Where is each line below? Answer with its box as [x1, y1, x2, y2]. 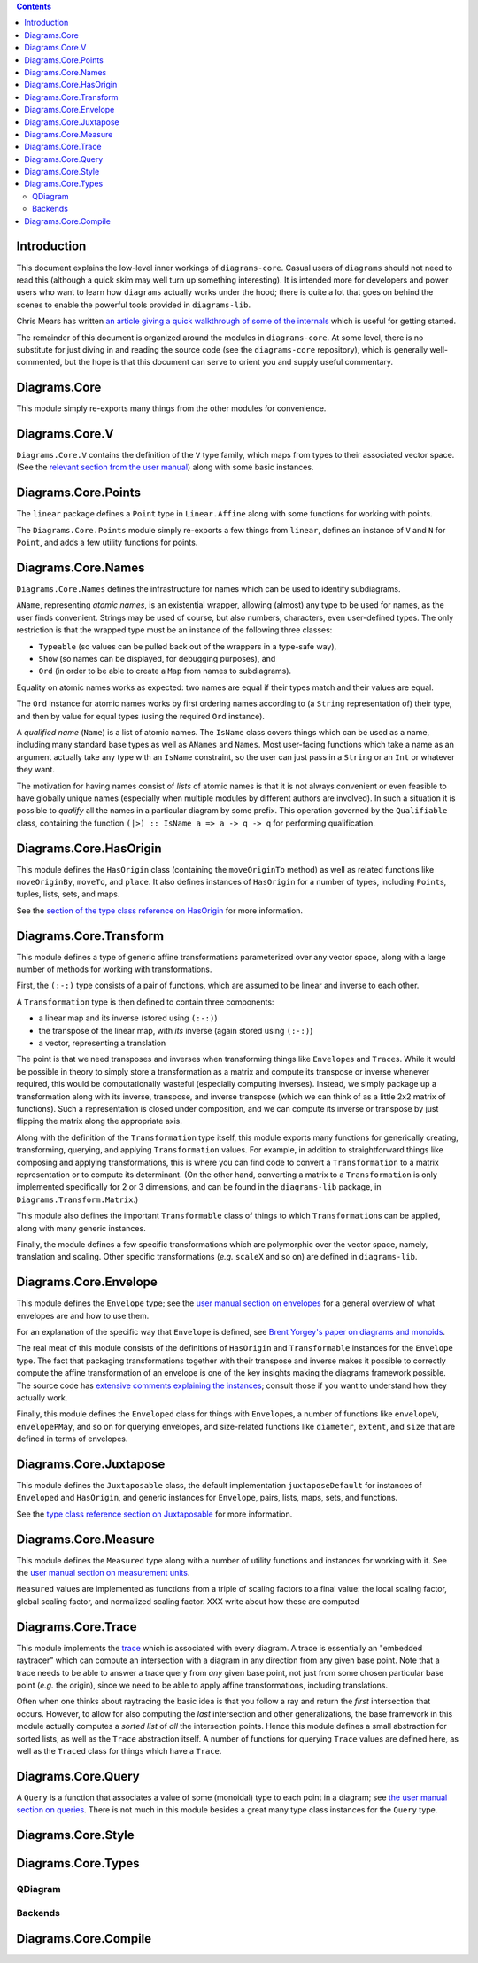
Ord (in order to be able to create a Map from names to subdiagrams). [38, 665, 292, 677]
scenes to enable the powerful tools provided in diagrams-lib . [16, 299, 251, 310]
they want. [16, 764, 55, 775]
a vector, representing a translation [38, 1037, 166, 1049]
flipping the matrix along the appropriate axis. [16, 1116, 183, 1127]
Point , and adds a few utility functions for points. [16, 537, 198, 548]
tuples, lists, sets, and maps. [16, 888, 120, 899]
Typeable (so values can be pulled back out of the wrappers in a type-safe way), [38, 640, 337, 651]
